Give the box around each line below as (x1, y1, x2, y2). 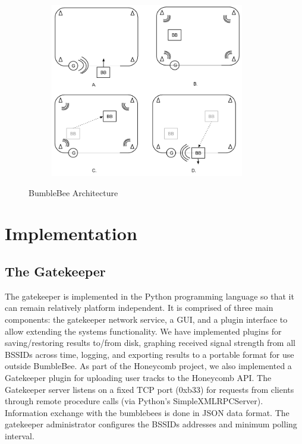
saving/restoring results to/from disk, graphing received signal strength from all (5, 336, 295, 349)
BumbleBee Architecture (29, 186, 118, 199)
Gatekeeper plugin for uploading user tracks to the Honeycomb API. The (5, 371, 272, 383)
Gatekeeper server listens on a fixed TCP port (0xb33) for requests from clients (5, 383, 294, 395)
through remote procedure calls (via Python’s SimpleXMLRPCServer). (5, 395, 263, 407)
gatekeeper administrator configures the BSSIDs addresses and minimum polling (5, 418, 297, 430)
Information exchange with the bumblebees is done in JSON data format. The (5, 406, 290, 418)
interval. (5, 429, 34, 442)
